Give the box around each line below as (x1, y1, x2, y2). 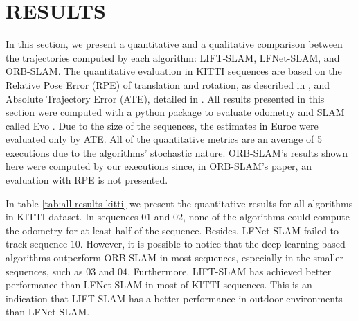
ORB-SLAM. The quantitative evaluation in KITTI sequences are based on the (6, 64, 342, 78)
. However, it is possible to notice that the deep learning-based (80, 236, 346, 251)
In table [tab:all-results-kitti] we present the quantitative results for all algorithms (6, 196, 353, 210)
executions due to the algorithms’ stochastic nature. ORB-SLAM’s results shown (6, 145, 348, 159)
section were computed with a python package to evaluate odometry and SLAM (6, 105, 345, 119)
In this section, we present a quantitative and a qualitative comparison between (6, 37, 343, 51)
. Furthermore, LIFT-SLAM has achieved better (127, 263, 332, 278)
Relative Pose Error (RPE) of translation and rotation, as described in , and (6, 77, 330, 92)
